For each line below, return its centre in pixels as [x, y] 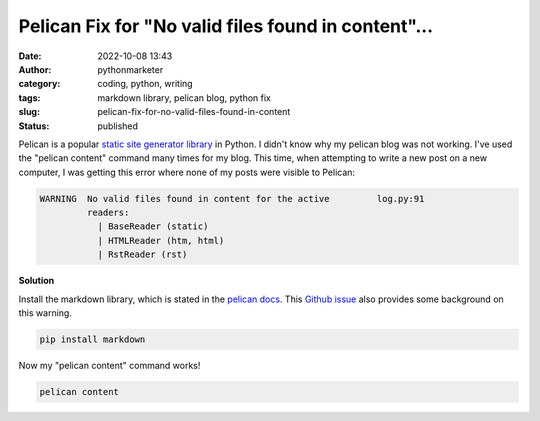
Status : [34, 126]
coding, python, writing [145, 84]
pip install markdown [92, 339]
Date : [30, 56]
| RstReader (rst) [142, 254]
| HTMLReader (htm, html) [161, 240]
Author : [35, 69]
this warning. [45, 312]
